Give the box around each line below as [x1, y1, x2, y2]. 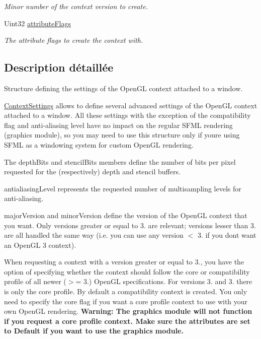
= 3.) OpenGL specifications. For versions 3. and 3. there [75, 276, 252, 287]
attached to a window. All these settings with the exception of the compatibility [4, 110, 251, 120]
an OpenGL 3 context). [4, 239, 76, 250]
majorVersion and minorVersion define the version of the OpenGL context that [4, 210, 247, 220]
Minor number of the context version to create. [4, 1, 148, 11]
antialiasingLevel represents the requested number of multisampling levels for [4, 183, 241, 193]
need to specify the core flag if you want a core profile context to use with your [4, 296, 248, 306]
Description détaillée [4, 59, 114, 75]
